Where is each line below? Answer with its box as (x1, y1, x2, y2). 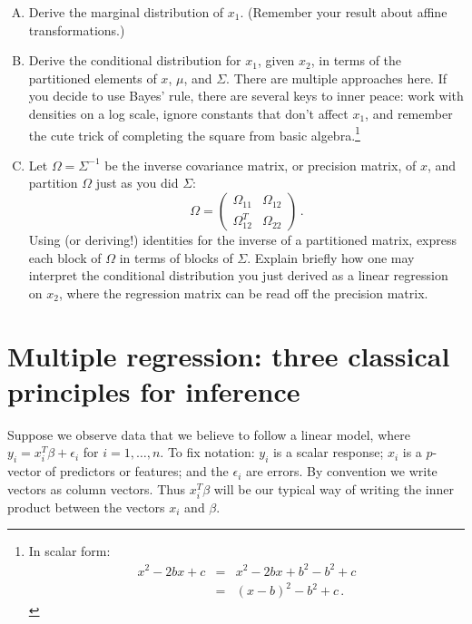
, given (257, 51, 295, 70)
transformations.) (28, 20, 125, 39)
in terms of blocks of (119, 248, 233, 267)
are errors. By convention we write (245, 462, 438, 481)
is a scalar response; (272, 443, 384, 462)
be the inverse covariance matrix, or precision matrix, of (104, 155, 417, 174)
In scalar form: (28, 541, 111, 561)
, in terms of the (310, 51, 402, 70)
